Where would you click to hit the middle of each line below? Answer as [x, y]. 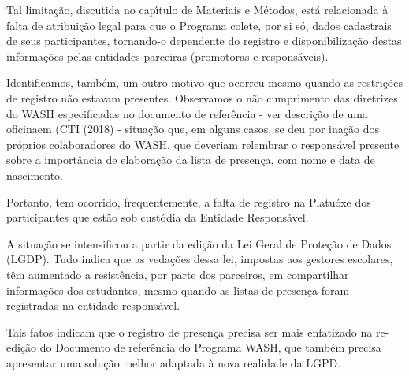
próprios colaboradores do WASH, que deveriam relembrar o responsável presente [203, 144]
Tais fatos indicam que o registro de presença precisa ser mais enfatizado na [190, 331]
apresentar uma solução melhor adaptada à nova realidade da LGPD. [174, 362]
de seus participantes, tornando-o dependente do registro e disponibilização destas [204, 41]
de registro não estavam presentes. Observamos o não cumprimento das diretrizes [202, 97]
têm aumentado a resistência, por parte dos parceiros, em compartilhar [178, 274]
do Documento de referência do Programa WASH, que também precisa [210, 347]
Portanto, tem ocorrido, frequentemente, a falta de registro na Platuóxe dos [189, 201]
